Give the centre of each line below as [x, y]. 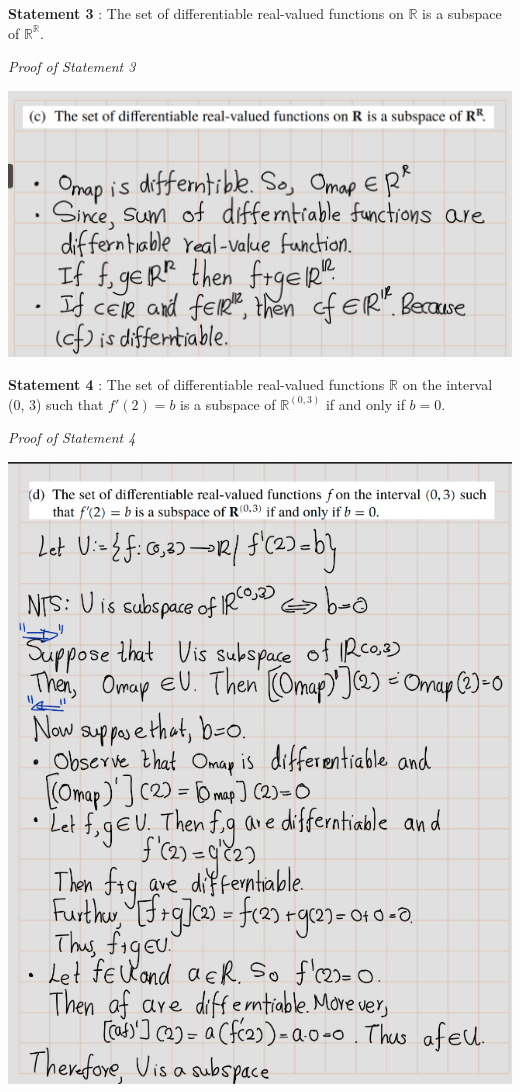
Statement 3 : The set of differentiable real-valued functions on [206, 13]
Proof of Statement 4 [72, 437]
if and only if [365, 403]
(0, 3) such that [56, 403]
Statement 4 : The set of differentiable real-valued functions [196, 384]
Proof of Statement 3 [72, 66]
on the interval [447, 384]
